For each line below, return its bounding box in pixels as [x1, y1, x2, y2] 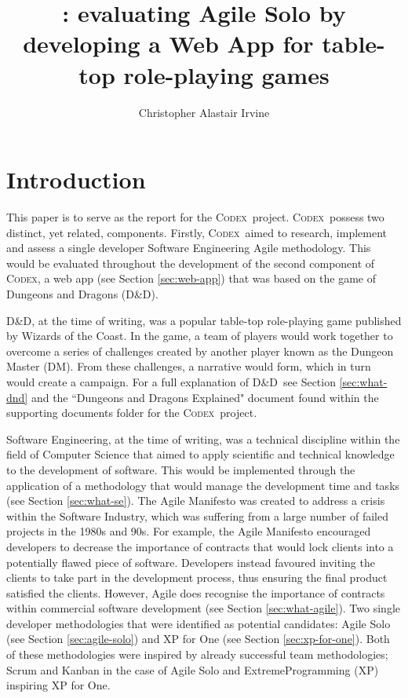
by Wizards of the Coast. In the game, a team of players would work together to [6, 327, 393, 344]
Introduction [6, 163, 146, 196]
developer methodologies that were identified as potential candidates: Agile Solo [6, 615, 391, 631]
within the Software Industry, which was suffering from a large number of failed [6, 507, 388, 524]
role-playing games [123, 58, 330, 90]
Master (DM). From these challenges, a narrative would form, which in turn [6, 358, 371, 375]
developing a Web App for [23, 27, 314, 60]
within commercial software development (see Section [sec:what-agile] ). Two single [6, 600, 400, 616]
